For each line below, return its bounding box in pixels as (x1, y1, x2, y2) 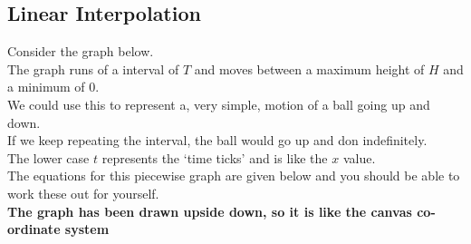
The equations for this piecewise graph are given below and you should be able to (7, 166, 460, 185)
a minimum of (7, 77, 85, 96)
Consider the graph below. (7, 42, 154, 61)
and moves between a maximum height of (194, 59, 425, 78)
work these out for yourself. (7, 183, 159, 202)
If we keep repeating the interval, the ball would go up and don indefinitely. (7, 131, 428, 150)
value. (342, 148, 376, 167)
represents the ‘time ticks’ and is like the (101, 148, 328, 167)
